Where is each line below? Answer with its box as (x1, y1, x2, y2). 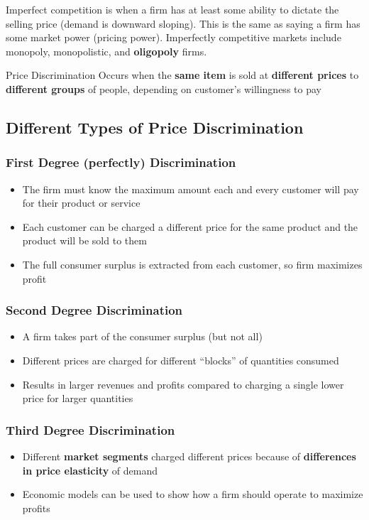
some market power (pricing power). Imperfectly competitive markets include (6, 30, 341, 45)
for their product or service (22, 195, 141, 210)
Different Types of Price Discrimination (6, 116, 304, 138)
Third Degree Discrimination (6, 421, 175, 438)
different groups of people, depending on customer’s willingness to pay (6, 81, 321, 96)
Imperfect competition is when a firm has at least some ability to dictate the (6, 2, 339, 16)
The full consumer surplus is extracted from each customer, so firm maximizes (22, 256, 363, 271)
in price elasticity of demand (22, 462, 158, 477)
